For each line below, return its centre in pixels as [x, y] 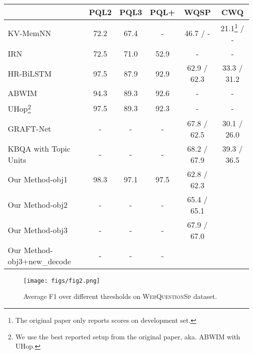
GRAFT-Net [29, 129]
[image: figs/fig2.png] [62, 281]
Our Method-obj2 [38, 205]
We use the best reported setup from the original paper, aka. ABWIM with [128, 336]
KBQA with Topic [39, 148]
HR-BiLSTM [30, 73]
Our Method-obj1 [38, 179]
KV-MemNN [29, 33]
